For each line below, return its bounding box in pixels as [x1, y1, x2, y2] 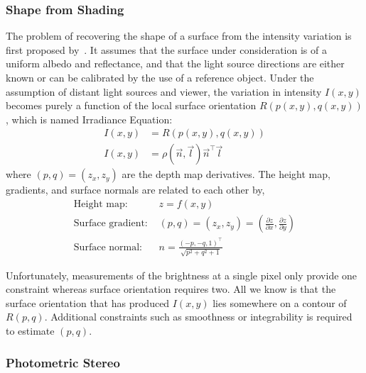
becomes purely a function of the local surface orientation [6, 98, 257, 113]
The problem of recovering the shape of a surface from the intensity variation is [6, 28, 352, 43]
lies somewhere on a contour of [212, 295, 347, 310]
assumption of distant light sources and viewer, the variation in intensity [6, 84, 322, 99]
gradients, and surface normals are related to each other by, [6, 182, 265, 197]
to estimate [6, 323, 55, 338]
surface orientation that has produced [6, 295, 170, 310]
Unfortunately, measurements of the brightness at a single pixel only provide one [6, 267, 357, 282]
